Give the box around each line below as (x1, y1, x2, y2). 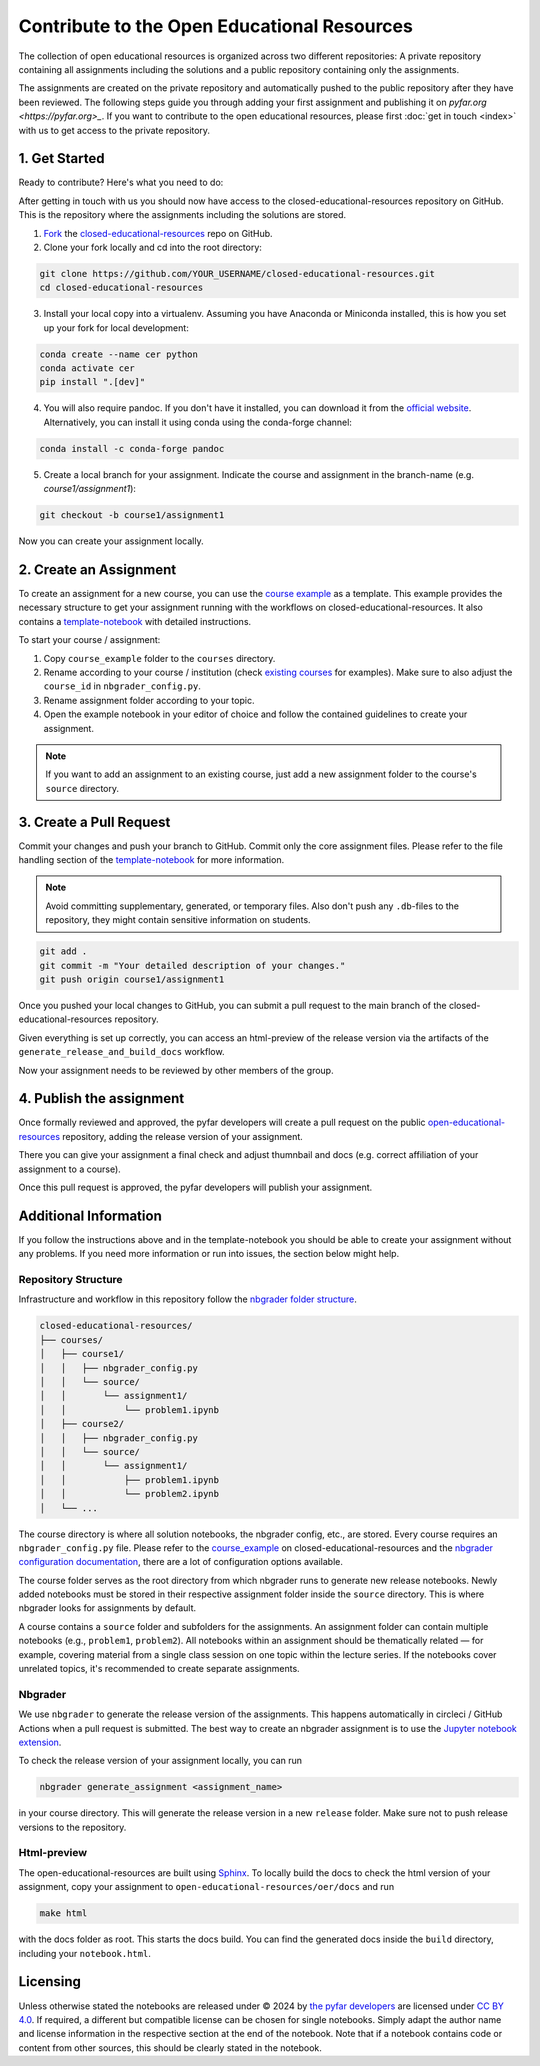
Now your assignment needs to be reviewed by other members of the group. (18, 1064, 334, 1076)
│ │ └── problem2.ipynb (39, 1488, 220, 1500)
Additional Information (18, 1207, 162, 1224)
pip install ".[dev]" (39, 376, 146, 388)
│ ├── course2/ (39, 1418, 125, 1430)
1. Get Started (18, 150, 105, 167)
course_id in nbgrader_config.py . (43, 680, 202, 692)
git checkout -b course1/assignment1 (39, 510, 225, 521)
